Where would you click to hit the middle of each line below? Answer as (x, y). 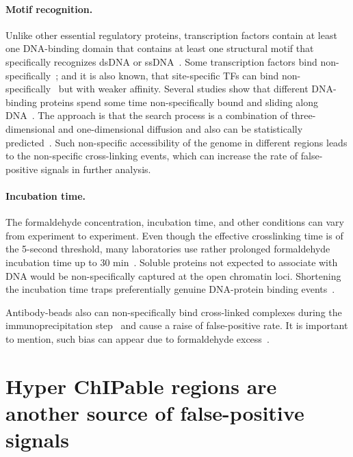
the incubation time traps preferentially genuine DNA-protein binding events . (170, 289)
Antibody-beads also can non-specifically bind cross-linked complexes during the (174, 312)
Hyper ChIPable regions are (141, 386)
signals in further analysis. (96, 169)
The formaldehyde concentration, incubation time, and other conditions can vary (175, 222)
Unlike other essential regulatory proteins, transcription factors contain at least (171, 35)
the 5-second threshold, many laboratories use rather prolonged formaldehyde (168, 249)
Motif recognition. (49, 9)
